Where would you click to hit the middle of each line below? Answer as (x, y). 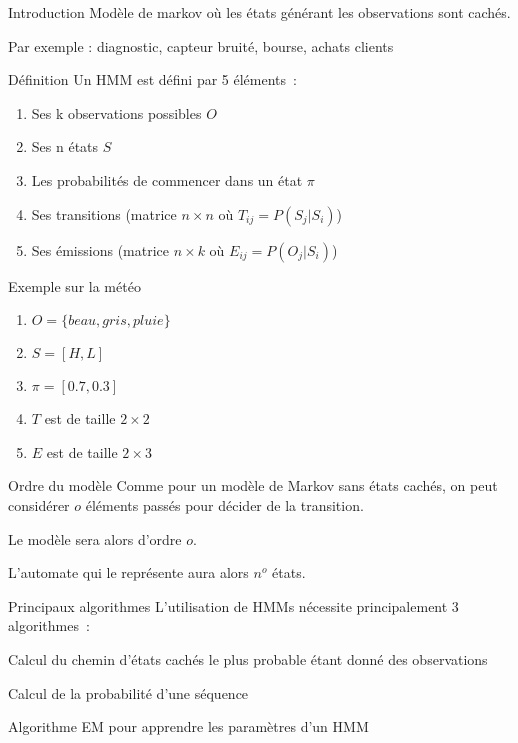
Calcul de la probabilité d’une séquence (128, 692)
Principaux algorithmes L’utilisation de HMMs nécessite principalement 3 (233, 605)
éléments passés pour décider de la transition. (224, 504)
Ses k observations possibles (116, 112)
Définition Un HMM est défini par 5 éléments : (152, 79)
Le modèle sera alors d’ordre (95, 538)
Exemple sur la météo (74, 285)
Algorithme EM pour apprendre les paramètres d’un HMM (188, 726)
